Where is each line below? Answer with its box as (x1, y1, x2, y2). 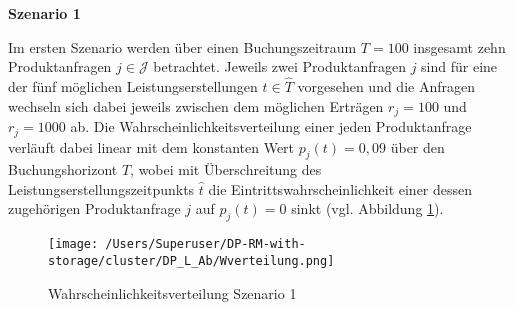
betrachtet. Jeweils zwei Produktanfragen (153, 56, 406, 77)
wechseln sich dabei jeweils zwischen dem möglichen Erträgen (8, 95, 384, 116)
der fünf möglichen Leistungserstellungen (8, 76, 258, 96)
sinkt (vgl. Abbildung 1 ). (291, 198, 444, 219)
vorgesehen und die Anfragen (297, 76, 475, 96)
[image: (48, 237, 99, 252)
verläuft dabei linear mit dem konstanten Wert (8, 136, 295, 157)
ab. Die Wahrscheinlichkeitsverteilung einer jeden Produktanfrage (70, 116, 472, 137)
